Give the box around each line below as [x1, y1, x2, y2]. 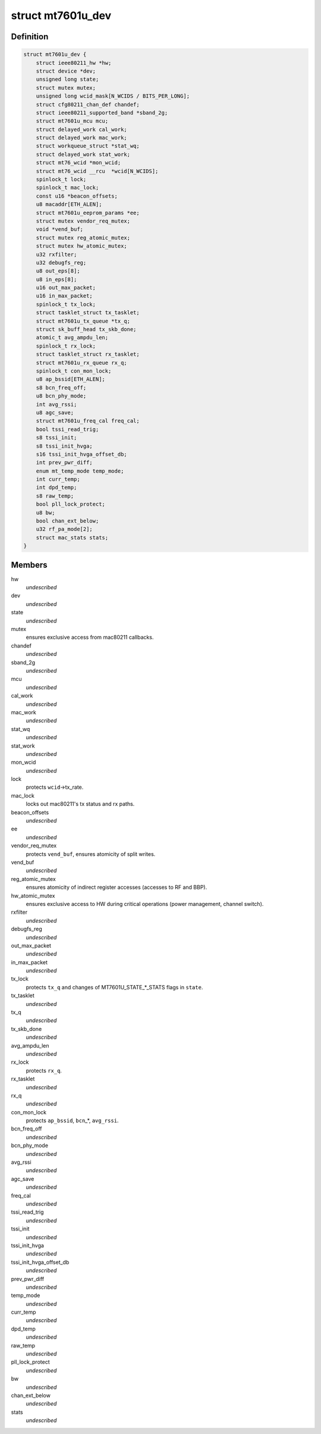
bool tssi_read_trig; [36, 426, 99, 433]
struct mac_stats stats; [36, 534, 109, 541]
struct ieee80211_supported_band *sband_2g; [36, 109, 168, 116]
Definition [11, 32, 49, 42]
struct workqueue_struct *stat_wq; [36, 143, 140, 149]
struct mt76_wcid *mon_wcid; [36, 160, 121, 166]
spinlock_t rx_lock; [36, 342, 96, 349]
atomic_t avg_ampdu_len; [36, 334, 109, 341]
